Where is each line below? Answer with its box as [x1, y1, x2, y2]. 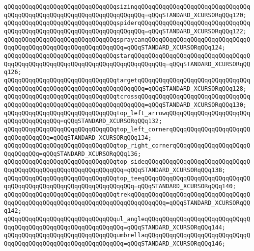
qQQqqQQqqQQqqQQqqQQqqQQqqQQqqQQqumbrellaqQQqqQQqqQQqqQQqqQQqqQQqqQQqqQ [4, 232, 251, 239]
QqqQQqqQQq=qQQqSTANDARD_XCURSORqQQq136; [4, 150, 141, 157]
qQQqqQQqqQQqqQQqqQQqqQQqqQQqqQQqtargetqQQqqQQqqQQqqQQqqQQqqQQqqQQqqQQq [4, 76, 251, 84]
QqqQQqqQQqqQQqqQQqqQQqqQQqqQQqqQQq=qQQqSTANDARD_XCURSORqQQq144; [4, 224, 226, 231]
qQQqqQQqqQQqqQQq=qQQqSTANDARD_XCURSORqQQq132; [4, 118, 163, 125]
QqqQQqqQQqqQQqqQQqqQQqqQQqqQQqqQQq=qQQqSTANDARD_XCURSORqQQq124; [4, 44, 226, 51]
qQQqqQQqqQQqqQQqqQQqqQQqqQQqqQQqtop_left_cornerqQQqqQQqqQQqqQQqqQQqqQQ [4, 125, 251, 133]
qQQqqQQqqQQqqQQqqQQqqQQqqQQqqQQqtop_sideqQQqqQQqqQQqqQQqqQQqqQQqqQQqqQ [4, 158, 251, 166]
